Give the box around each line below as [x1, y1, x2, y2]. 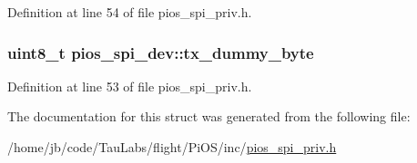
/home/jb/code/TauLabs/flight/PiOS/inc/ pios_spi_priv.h [7, 138, 337, 156]
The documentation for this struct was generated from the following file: [7, 107, 411, 126]
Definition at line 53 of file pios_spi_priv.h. [7, 76, 252, 95]
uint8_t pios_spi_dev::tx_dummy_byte [7, 41, 314, 63]
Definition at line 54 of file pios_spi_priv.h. [7, 3, 252, 21]
